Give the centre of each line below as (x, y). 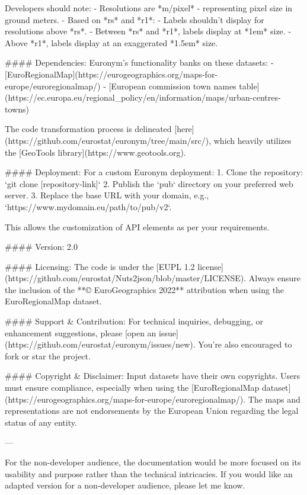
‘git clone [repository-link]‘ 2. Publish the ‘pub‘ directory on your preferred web (149, 183)
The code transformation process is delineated (88, 129)
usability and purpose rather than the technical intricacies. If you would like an (149, 473)
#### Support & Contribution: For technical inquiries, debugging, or (134, 321)
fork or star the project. (48, 356)
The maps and (274, 399)
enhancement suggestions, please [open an (81, 332)
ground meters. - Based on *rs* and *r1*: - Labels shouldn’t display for (135, 19)
